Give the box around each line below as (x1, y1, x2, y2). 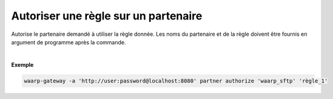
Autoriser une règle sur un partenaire (11, 9, 203, 22)
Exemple (11, 61, 34, 68)
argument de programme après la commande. (11, 38, 126, 46)
